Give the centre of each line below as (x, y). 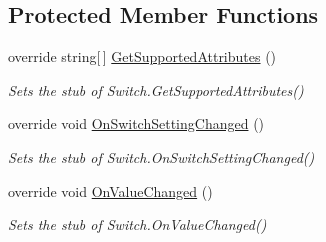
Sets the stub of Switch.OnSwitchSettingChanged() (161, 156)
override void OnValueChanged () (110, 190)
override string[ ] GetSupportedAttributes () (142, 56)
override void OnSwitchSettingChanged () (136, 123)
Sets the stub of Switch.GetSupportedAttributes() (156, 89)
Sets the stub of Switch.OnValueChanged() (137, 224)
